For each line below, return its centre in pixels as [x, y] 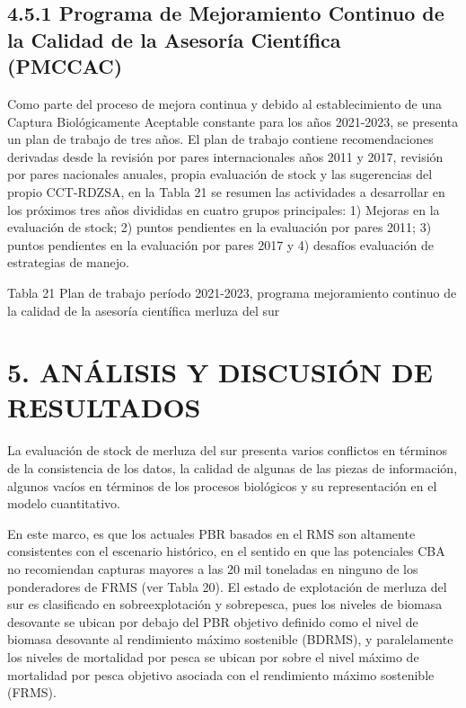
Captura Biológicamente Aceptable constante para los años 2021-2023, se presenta [233, 121]
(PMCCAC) [65, 66]
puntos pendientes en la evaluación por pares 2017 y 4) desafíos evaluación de [220, 244]
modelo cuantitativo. [64, 503]
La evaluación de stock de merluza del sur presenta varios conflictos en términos [228, 450]
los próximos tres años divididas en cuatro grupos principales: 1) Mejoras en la [224, 209]
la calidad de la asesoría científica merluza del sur [144, 310]
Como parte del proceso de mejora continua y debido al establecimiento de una [225, 103]
